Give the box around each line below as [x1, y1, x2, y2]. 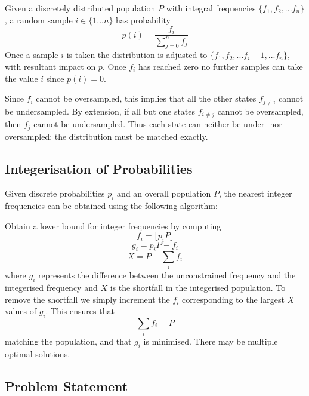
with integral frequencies [166, 2, 256, 14]
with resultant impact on [5, 60, 96, 72]
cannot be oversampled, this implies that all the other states [36, 92, 257, 105]
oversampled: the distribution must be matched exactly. [5, 130, 208, 142]
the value [5, 72, 38, 84]
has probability [116, 13, 171, 26]
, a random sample [5, 13, 73, 26]
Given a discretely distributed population [5, 2, 156, 14]
